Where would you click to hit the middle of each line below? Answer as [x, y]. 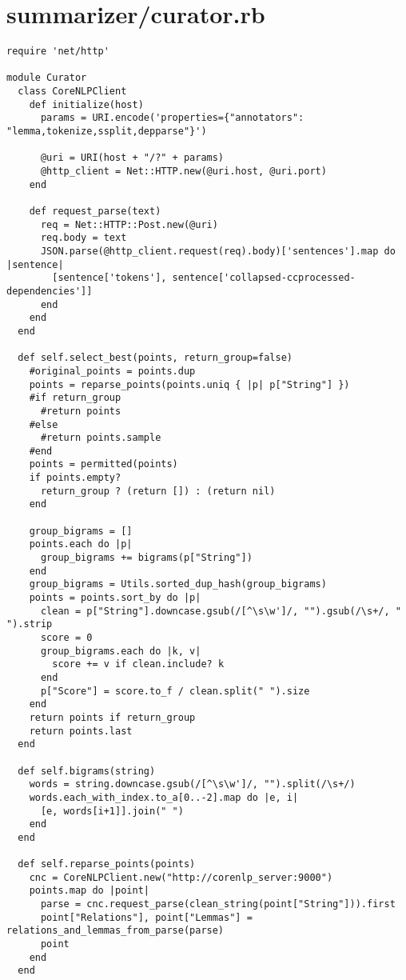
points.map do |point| [89, 891]
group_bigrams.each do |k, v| [121, 651]
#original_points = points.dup [112, 371]
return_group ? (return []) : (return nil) [158, 491]
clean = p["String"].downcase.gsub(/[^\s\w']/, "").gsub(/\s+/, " [221, 611]
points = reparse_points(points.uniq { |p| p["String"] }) [189, 384]
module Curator [47, 78]
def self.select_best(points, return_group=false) [155, 358]
